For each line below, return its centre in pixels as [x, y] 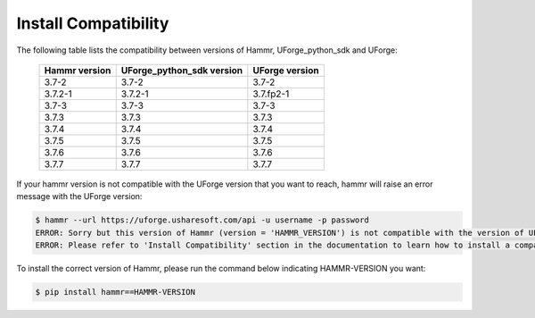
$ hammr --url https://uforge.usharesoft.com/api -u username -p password [202, 220]
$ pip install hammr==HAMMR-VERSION [115, 292]
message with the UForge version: [79, 197]
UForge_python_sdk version [182, 70]
